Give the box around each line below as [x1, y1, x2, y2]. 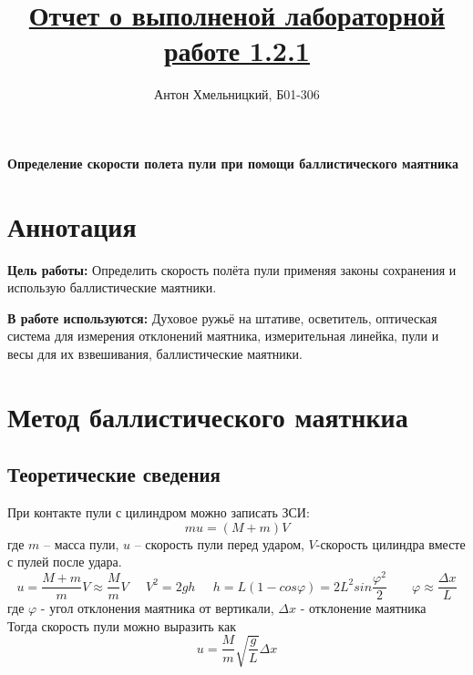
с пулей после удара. [7, 552, 122, 571]
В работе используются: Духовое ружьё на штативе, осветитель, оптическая [7, 308, 437, 327]
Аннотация [7, 207, 137, 244]
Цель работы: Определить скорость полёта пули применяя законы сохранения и [7, 260, 457, 279]
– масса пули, [44, 534, 119, 553]
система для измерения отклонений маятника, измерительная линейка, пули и [7, 326, 439, 345]
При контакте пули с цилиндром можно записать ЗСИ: [7, 503, 310, 522]
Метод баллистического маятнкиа [7, 397, 408, 435]
